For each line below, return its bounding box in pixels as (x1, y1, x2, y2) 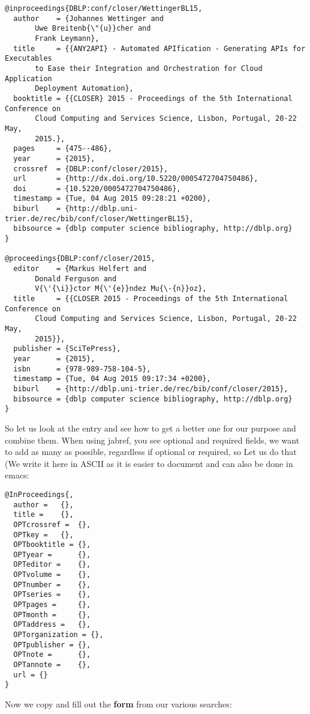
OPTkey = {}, (13, 530, 74, 539)
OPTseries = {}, (13, 590, 91, 599)
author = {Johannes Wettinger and (13, 14, 164, 23)
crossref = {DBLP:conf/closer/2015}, (13, 164, 168, 173)
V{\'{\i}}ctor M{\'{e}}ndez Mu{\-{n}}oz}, (35, 284, 207, 293)
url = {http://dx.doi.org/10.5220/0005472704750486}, (13, 174, 258, 183)
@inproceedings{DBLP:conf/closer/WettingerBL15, (5, 4, 203, 13)
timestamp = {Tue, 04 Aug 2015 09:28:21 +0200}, (13, 194, 211, 203)
